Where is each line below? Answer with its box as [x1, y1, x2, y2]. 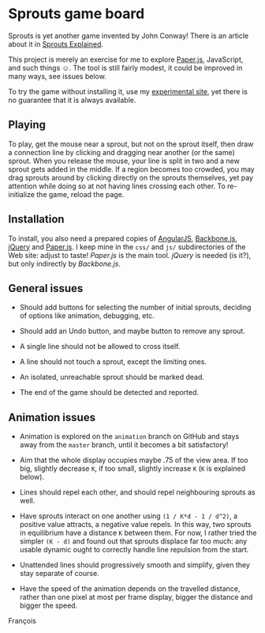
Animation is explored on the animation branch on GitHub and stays [19, 432, 240, 442]
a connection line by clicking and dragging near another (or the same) [8, 147, 235, 157]
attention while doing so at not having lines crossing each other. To [8, 181, 226, 191]
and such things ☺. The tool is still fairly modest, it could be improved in [8, 63, 243, 72]
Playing [8, 118, 46, 131]
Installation [8, 213, 65, 226]
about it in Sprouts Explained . [8, 39, 104, 48]
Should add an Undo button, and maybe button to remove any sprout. [19, 326, 246, 336]
